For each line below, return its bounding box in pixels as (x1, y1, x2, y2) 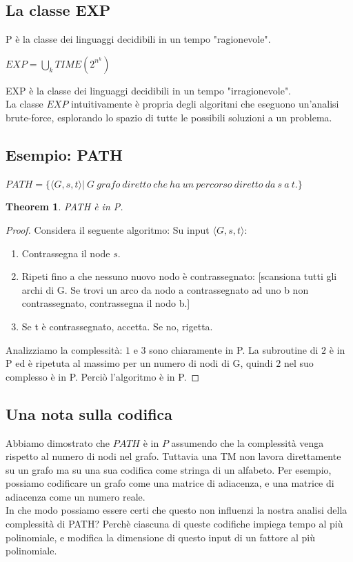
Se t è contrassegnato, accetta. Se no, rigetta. (21, 319, 213, 333)
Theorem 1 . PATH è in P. (6, 199, 123, 214)
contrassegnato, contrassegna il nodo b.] (21, 296, 190, 310)
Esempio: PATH (6, 143, 123, 165)
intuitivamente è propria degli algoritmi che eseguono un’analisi (71, 97, 339, 111)
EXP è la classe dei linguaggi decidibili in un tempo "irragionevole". (6, 83, 292, 97)
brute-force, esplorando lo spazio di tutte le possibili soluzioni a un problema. (6, 110, 332, 124)
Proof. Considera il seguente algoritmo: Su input (6, 222, 210, 237)
